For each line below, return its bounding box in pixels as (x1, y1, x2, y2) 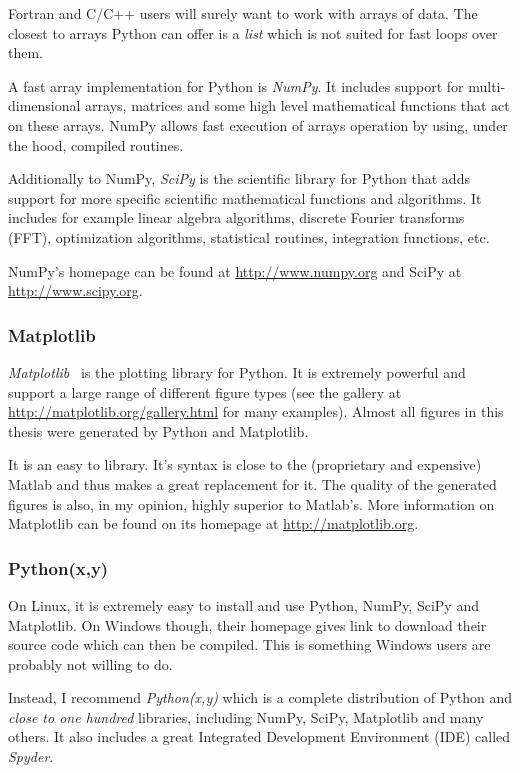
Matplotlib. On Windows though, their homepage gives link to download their (8, 614, 487, 635)
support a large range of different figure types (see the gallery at (8, 381, 402, 402)
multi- (468, 75, 506, 96)
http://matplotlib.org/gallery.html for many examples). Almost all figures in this (8, 401, 504, 422)
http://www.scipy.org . (8, 280, 143, 301)
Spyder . (8, 746, 54, 767)
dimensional (8, 95, 81, 116)
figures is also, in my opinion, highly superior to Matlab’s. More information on (8, 493, 495, 514)
